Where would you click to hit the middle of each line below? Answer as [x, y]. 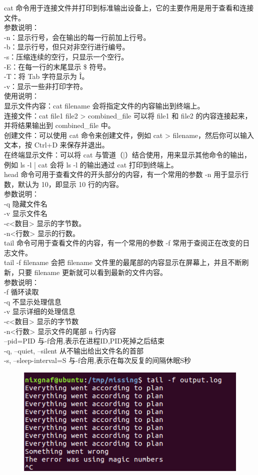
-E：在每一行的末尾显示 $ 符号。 [57, 66]
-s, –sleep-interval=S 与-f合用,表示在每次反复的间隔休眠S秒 [97, 360]
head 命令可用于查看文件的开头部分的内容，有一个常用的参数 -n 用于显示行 [126, 174]
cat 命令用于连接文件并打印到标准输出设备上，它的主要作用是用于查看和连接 [129, 7]
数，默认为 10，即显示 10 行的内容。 [63, 184]
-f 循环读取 [21, 292]
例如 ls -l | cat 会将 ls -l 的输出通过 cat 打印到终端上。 [91, 164]
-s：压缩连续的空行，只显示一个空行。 [66, 56]
